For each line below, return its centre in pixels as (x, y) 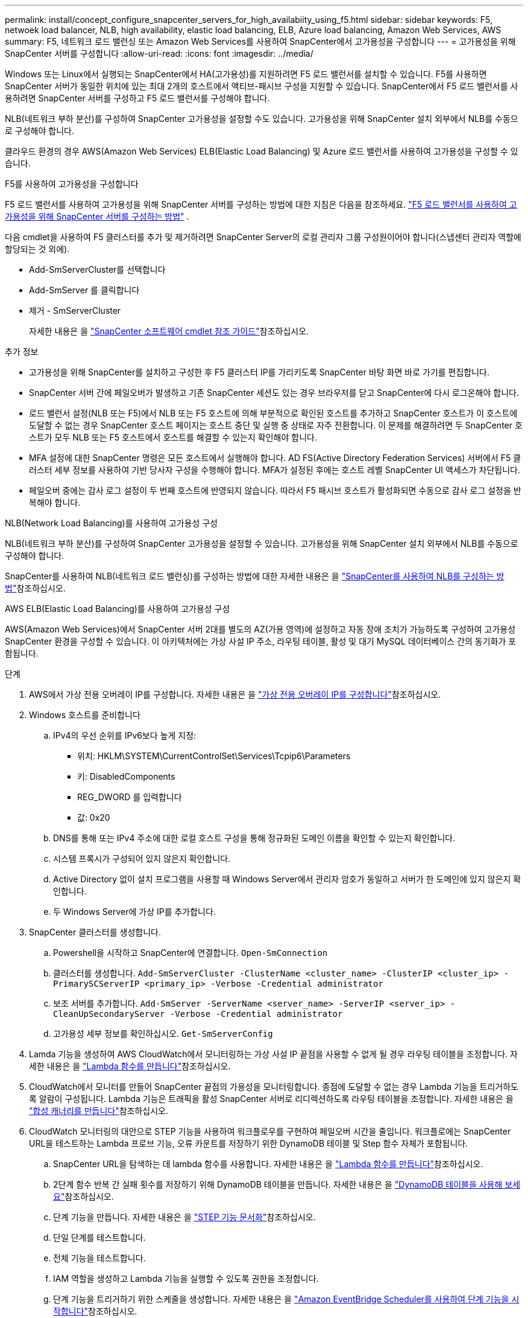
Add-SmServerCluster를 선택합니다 (97, 269)
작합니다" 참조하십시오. (95, 1311)
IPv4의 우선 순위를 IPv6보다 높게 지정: (125, 735)
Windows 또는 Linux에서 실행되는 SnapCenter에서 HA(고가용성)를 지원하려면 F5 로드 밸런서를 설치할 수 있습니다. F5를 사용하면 (246, 74)
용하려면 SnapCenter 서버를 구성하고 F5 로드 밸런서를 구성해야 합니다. (137, 98)
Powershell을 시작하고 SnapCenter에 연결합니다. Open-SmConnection (190, 953)
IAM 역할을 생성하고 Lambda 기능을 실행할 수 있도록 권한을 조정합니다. (186, 1278)
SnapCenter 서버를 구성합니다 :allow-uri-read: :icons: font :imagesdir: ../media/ (159, 53)
